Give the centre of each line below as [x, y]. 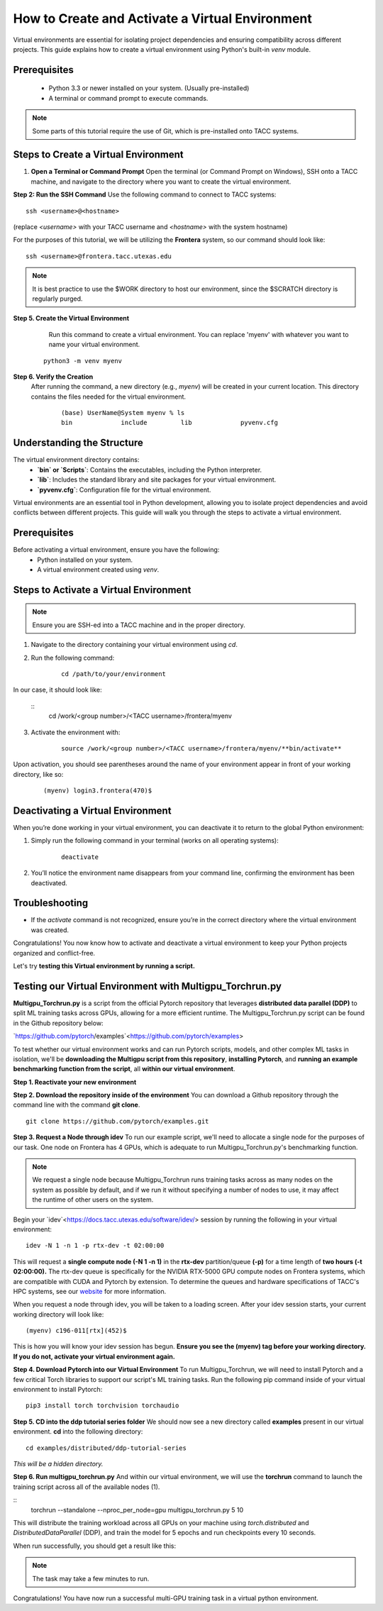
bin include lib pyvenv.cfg [170, 423]
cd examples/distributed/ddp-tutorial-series [106, 1448]
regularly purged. [57, 299]
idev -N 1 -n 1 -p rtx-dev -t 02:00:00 [95, 1246]
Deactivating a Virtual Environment [92, 810]
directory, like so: [38, 774]
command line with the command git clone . [77, 1105]
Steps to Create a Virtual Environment [98, 155]
